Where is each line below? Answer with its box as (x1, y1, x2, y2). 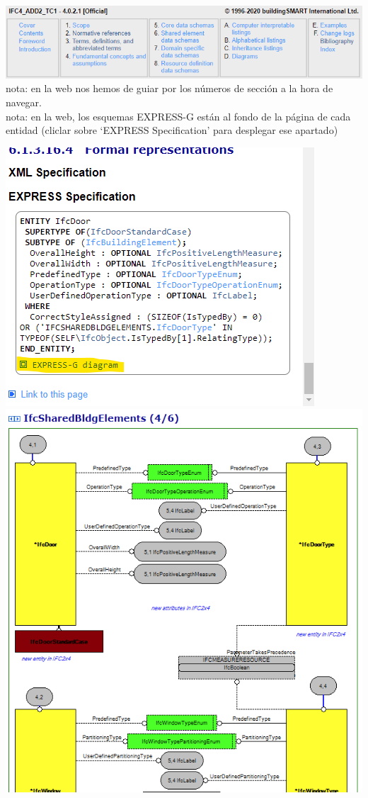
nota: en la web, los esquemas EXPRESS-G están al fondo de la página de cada (6, 108, 351, 123)
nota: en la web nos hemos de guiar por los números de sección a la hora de (6, 81, 333, 96)
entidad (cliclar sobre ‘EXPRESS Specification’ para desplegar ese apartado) (6, 123, 338, 137)
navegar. (6, 94, 42, 109)
